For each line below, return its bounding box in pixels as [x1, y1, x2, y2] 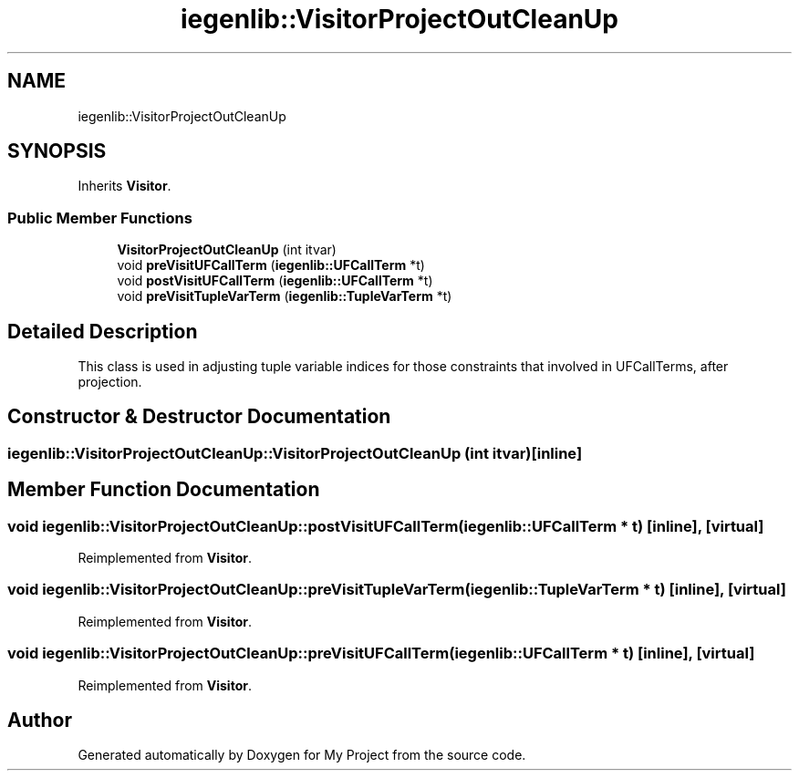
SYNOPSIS [7, 140, 107, 163]
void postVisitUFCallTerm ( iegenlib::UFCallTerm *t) [117, 273, 433, 289]
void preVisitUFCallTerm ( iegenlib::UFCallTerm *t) [117, 257, 425, 274]
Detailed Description [7, 319, 198, 343]
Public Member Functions [7, 208, 192, 227]
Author [7, 709, 72, 732]
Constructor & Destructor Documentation [7, 405, 391, 429]
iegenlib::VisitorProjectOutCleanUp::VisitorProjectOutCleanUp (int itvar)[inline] [7, 443, 583, 462]
